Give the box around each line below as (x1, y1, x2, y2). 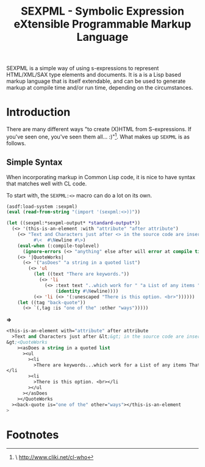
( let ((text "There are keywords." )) (33, 271, 130, 277)
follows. (6, 139, 26, 147)
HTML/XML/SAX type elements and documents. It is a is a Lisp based (6, 71, 181, 79)
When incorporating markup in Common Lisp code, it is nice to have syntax (6, 173, 196, 180)
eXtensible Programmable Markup (13, 17, 192, 31)
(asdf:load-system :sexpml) (6, 203, 78, 210)
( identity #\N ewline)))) (55, 288, 119, 294)
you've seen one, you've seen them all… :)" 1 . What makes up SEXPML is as (6, 132, 190, 140)
